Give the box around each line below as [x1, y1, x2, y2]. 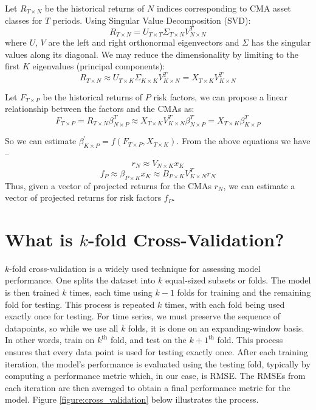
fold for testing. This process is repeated [5, 297, 155, 310]
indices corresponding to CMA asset [156, 2, 291, 14]
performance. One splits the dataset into [5, 274, 156, 287]
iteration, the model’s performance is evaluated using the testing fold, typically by [5, 357, 311, 370]
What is [5, 226, 73, 251]
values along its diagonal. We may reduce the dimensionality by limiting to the [5, 47, 298, 60]
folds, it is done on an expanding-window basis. [128, 321, 304, 334]
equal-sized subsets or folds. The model [165, 274, 311, 287]
